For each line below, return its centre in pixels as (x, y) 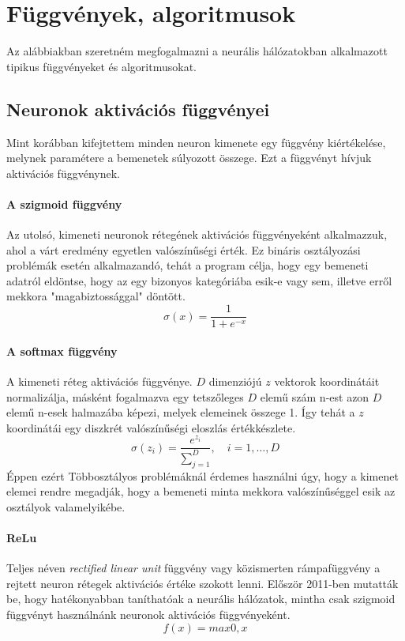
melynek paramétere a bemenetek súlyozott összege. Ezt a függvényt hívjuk (189, 158)
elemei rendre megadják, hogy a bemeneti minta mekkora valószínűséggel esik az (201, 491)
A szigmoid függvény (64, 204)
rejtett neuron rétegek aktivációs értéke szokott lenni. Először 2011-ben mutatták (202, 583)
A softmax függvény (62, 351)
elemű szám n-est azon (315, 396)
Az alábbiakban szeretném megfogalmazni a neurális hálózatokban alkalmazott (197, 51)
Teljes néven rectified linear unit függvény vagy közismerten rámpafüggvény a (193, 568)
